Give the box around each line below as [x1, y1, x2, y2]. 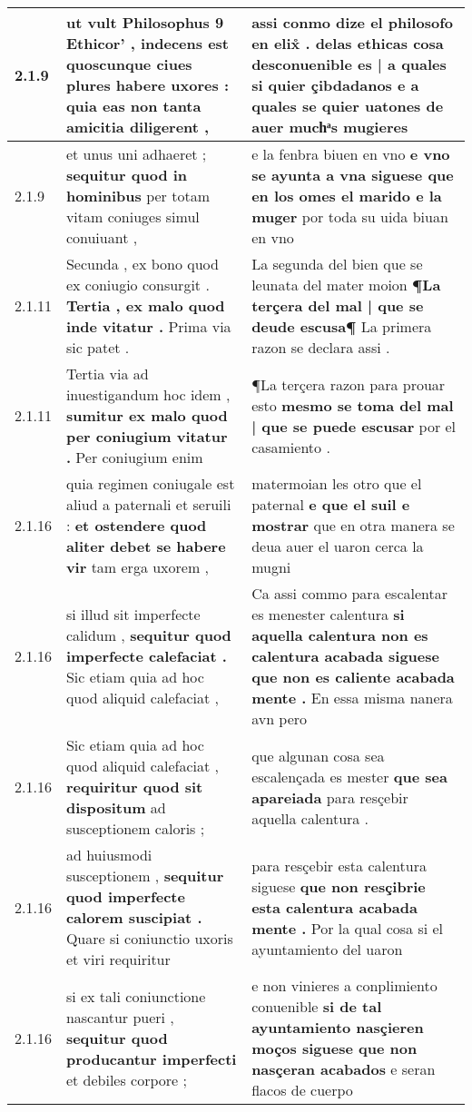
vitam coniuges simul [65, 206, 200, 227]
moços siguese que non [251, 1038, 418, 1058]
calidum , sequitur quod [65, 625, 231, 645]
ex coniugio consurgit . [65, 274, 210, 295]
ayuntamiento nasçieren [251, 1017, 424, 1038]
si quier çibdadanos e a [251, 74, 419, 95]
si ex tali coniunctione [65, 985, 206, 1007]
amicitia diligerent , [65, 116, 210, 137]
